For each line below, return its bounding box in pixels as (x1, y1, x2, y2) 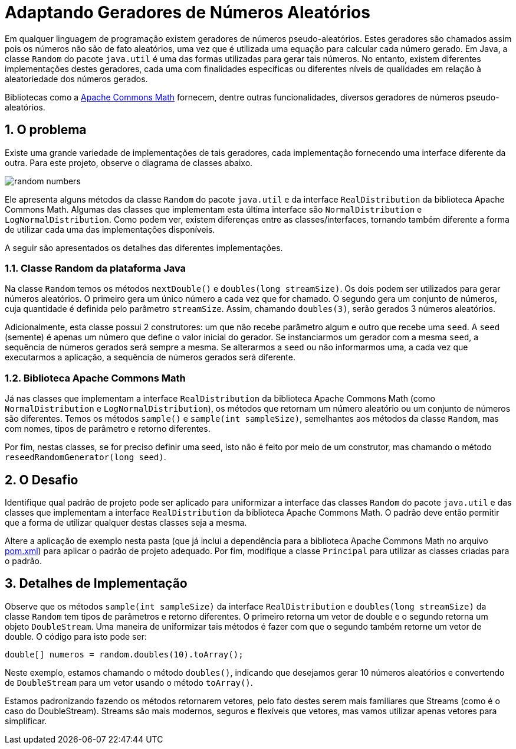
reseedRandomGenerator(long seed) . (5, 452, 166, 463)
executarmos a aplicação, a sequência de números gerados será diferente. (5, 352, 296, 363)
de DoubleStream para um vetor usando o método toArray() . (5, 677, 253, 688)
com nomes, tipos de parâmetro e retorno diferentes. (5, 424, 211, 434)
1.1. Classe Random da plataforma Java (5, 262, 186, 274)
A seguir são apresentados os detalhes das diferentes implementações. (5, 242, 283, 253)
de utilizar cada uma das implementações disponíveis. (5, 224, 215, 235)
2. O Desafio (5, 472, 78, 487)
